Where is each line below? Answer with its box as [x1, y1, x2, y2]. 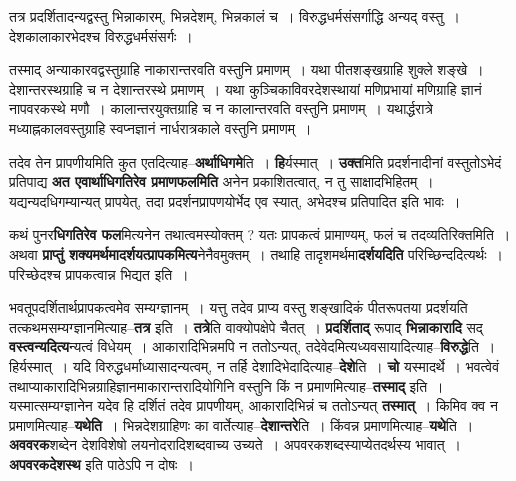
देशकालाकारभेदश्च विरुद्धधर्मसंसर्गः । [9, 25, 193, 46]
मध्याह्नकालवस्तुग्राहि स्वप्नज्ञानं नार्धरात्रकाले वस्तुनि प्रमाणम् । [9, 117, 312, 138]
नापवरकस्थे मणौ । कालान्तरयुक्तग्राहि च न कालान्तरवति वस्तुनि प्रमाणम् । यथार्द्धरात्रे [9, 98, 433, 119]
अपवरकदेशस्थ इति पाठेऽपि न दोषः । [9, 453, 194, 474]
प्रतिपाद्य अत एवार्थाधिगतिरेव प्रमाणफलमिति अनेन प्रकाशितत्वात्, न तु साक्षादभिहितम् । [9, 171, 434, 192]
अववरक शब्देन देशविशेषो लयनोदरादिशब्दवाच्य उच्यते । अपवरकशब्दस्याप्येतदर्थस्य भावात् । [9, 434, 461, 455]
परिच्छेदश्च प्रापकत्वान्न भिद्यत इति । [9, 263, 189, 284]
